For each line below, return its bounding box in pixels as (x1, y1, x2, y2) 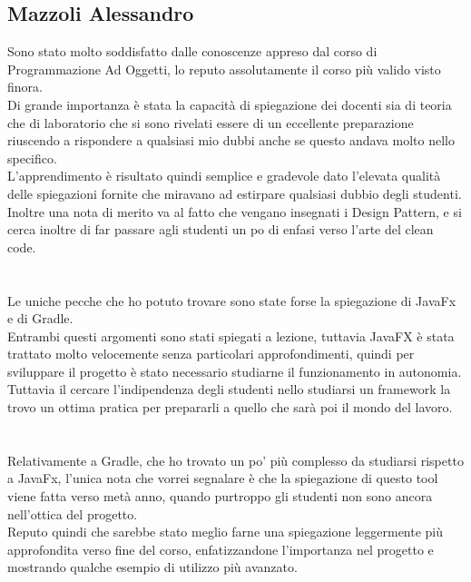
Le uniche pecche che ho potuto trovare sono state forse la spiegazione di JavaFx (7, 291, 456, 310)
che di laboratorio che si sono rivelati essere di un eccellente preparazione (7, 113, 414, 132)
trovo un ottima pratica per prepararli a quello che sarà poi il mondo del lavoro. (7, 398, 453, 417)
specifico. (7, 148, 57, 167)
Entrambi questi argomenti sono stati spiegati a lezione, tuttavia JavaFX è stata (7, 326, 455, 345)
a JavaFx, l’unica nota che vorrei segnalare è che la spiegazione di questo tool (7, 469, 438, 488)
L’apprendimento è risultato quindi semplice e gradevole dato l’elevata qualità (7, 166, 441, 185)
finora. (7, 77, 43, 96)
